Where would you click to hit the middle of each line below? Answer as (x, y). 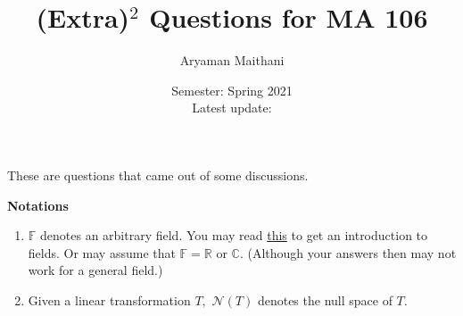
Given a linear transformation (109, 299)
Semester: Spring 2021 (232, 90)
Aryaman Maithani (232, 60)
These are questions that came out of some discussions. (158, 175)
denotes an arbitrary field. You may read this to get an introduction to (234, 235)
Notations (38, 205)
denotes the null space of (325, 299)
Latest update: (232, 108)
